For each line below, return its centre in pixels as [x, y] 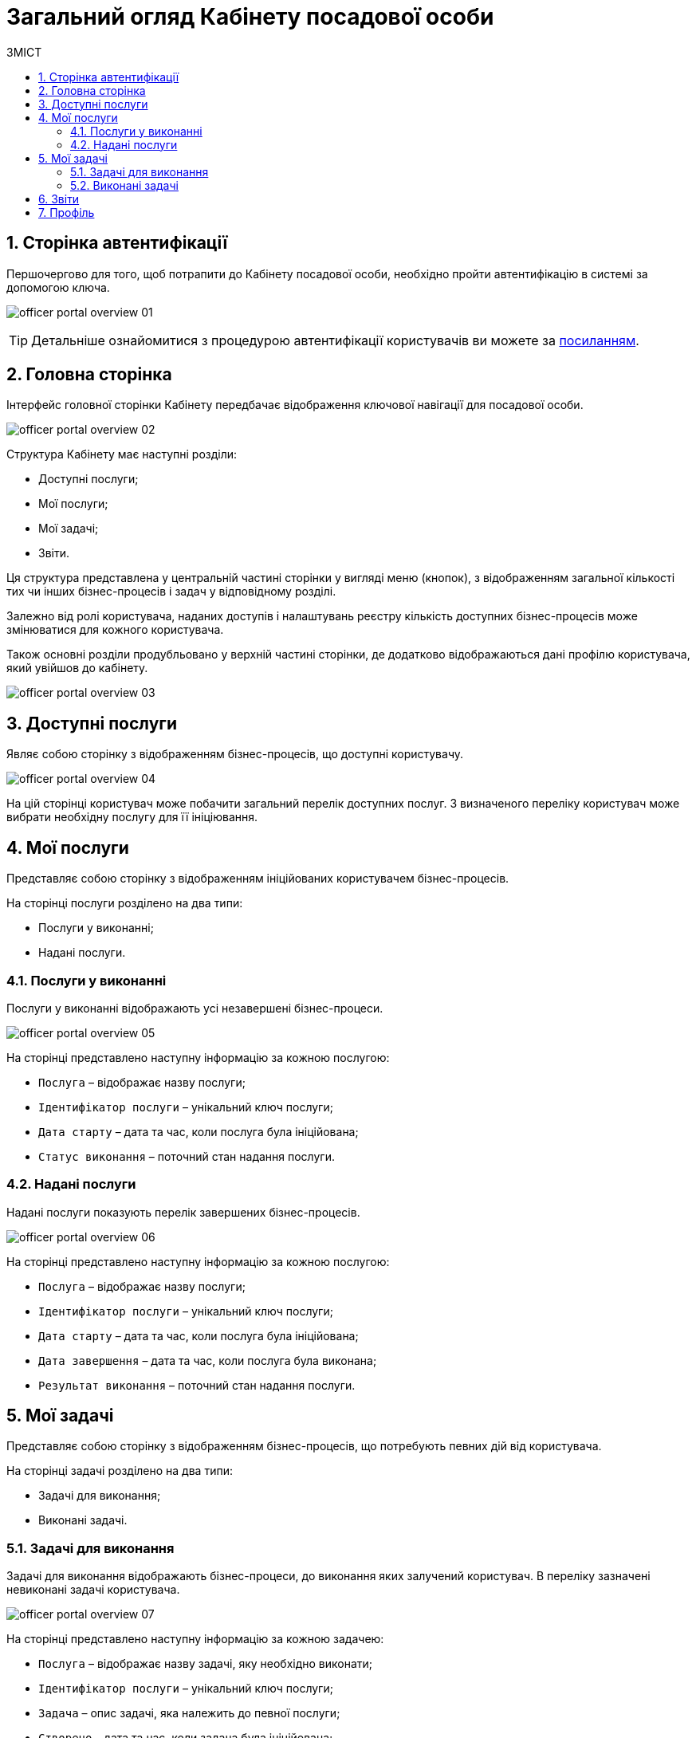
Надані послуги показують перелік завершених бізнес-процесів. [183, 1212]
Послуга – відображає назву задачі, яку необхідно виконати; [206, 1664]
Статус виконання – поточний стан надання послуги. [187, 1156]
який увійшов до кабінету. [77, 668]
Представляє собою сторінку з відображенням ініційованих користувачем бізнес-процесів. [258, 879]
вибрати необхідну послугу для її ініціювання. [132, 817]
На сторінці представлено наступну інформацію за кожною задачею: [195, 1639]
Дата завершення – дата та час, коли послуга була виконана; [208, 1360]
